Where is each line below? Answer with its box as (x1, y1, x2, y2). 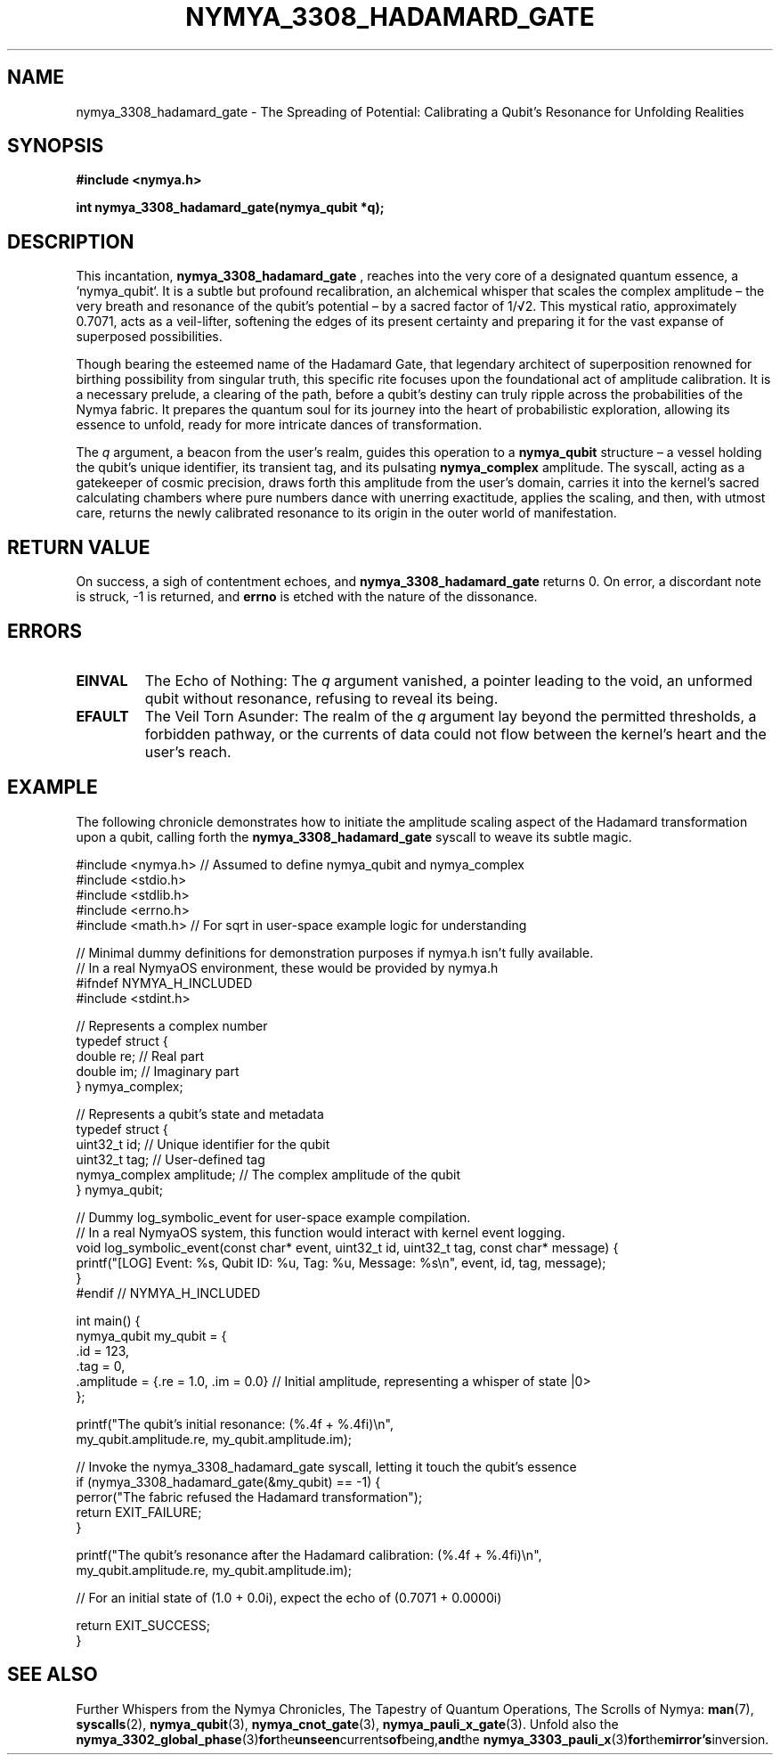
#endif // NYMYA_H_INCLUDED (76, 1285, 261, 1301)
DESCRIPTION (7, 230, 134, 253)
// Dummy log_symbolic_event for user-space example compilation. (76, 1209, 471, 1225)
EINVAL (76, 671, 128, 689)
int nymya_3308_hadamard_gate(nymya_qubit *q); (76, 200, 385, 216)
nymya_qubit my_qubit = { (76, 1327, 227, 1343)
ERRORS (7, 619, 83, 642)
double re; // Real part (76, 1048, 205, 1064)
